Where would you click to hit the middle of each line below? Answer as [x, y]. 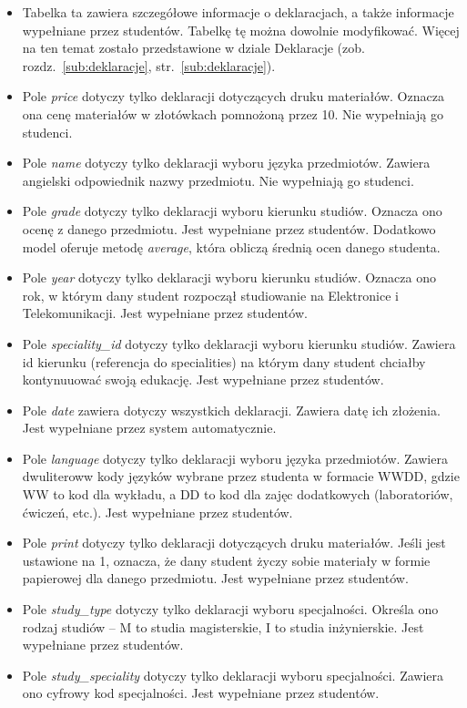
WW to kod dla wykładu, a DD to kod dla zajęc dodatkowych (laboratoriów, [238, 494]
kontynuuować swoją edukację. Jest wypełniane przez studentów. [203, 380]
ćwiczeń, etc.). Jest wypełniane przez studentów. [157, 512]
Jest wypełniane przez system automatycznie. [149, 428]
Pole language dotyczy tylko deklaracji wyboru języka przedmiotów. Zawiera [235, 458]
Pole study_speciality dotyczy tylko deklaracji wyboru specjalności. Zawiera [233, 675]
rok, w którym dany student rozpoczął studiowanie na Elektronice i [210, 295]
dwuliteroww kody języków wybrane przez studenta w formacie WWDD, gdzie [241, 476]
